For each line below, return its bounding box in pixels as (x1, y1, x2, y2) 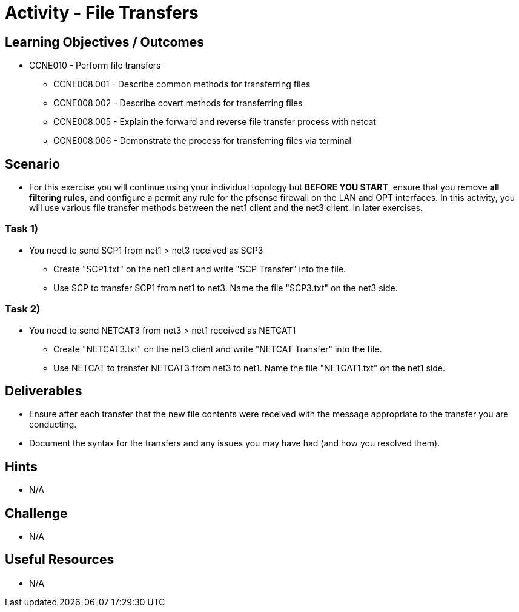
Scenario (5, 156, 61, 172)
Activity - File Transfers (5, 2, 199, 23)
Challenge (5, 505, 68, 521)
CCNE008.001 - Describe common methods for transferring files (53, 79, 311, 90)
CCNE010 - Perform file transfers (29, 60, 161, 71)
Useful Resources (5, 552, 114, 568)
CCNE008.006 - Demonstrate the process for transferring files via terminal (53, 135, 351, 146)
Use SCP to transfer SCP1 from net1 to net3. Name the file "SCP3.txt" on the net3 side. (53, 282, 398, 293)
